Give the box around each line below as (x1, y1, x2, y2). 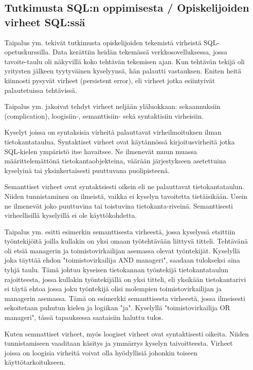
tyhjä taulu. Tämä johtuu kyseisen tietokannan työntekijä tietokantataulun (4, 264, 229, 275)
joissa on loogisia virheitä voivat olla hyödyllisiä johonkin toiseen (4, 347, 198, 357)
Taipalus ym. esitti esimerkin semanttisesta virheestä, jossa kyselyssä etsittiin (4, 226, 235, 236)
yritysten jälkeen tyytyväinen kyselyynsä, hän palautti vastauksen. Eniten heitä (4, 66, 241, 76)
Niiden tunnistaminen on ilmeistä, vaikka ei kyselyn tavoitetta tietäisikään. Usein (4, 191, 247, 201)
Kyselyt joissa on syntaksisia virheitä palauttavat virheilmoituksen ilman (4, 127, 221, 137)
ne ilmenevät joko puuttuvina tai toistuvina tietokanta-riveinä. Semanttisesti (4, 200, 233, 211)
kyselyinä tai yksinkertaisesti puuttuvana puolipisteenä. (4, 165, 170, 175)
